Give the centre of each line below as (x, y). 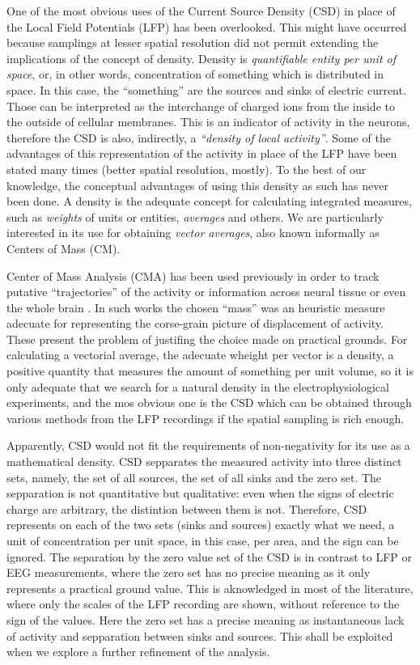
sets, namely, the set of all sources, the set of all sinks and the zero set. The (194, 477)
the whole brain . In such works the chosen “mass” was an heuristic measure (196, 307)
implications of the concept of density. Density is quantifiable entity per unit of (202, 58)
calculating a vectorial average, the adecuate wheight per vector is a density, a (200, 355)
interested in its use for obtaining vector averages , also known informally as (193, 233)
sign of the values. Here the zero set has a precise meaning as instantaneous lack (206, 619)
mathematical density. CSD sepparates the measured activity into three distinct (204, 462)
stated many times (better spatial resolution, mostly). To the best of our (187, 169)
